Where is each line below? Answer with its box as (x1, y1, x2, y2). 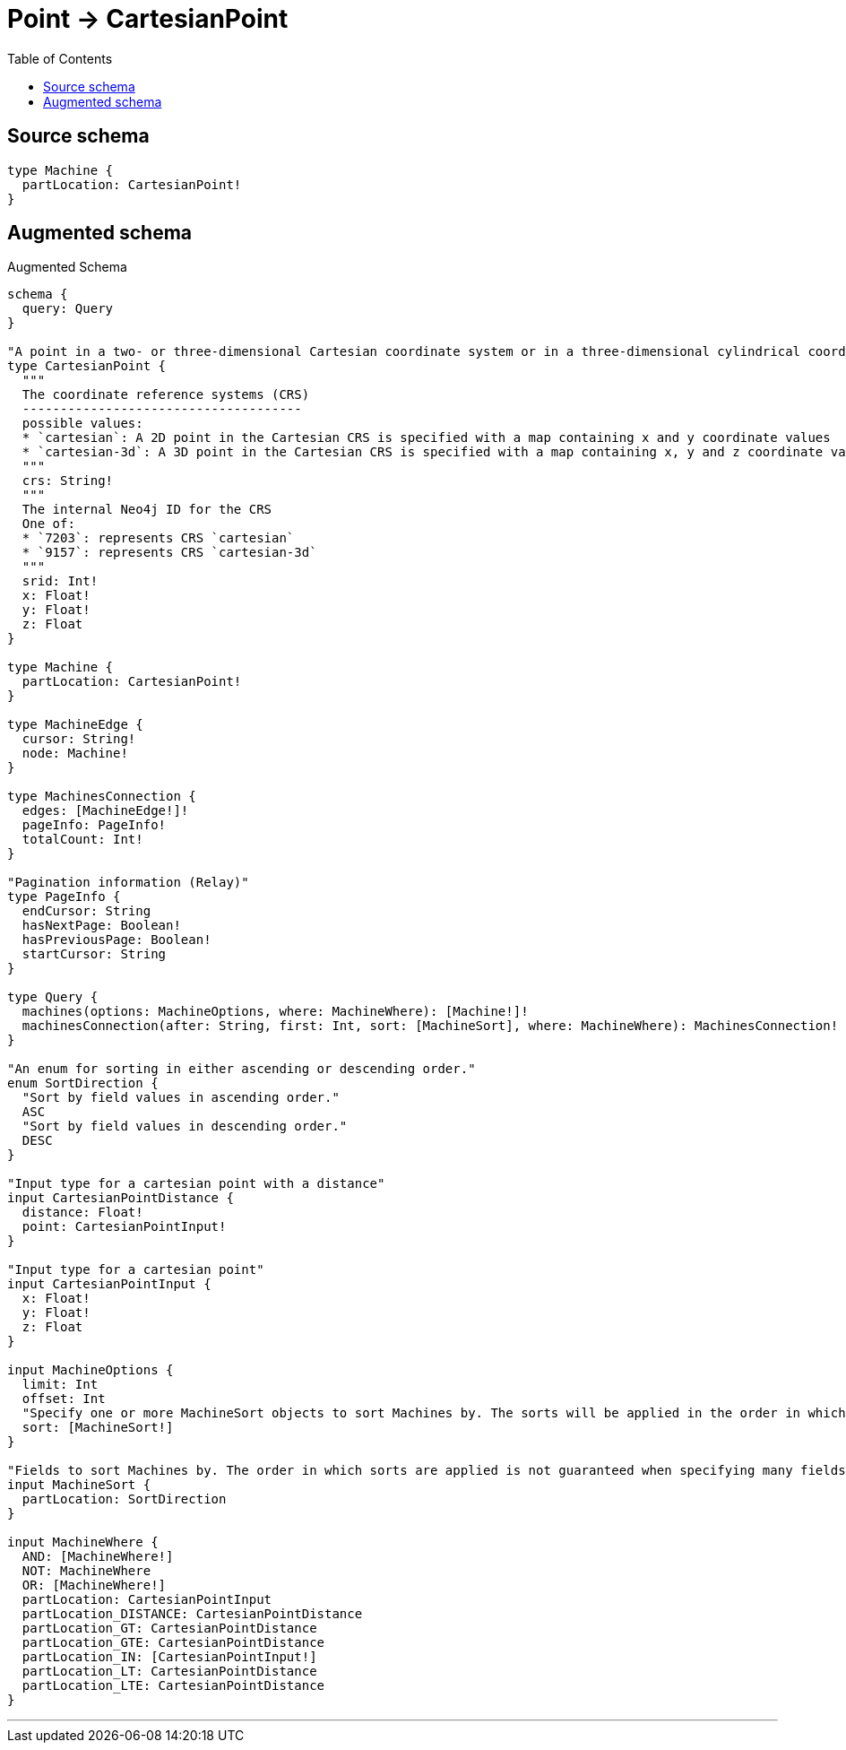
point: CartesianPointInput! (22, 1219, 227, 1235)
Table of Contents (7, 50, 113, 66)
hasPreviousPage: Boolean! (22, 932, 211, 948)
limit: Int (22, 1377, 99, 1392)
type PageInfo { (7, 889, 121, 905)
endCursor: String (22, 904, 151, 919)
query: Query (22, 301, 114, 316)
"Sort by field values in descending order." (22, 1119, 348, 1134)
